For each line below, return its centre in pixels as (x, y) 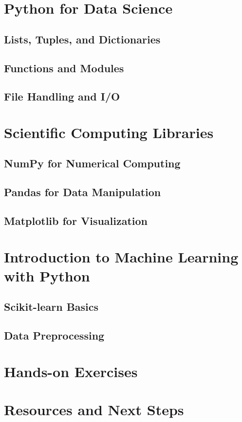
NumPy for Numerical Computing (92, 163)
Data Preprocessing (54, 335)
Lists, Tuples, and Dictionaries (82, 39)
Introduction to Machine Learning (121, 256)
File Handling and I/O (62, 96)
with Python (47, 275)
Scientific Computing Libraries (109, 132)
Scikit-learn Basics (51, 307)
